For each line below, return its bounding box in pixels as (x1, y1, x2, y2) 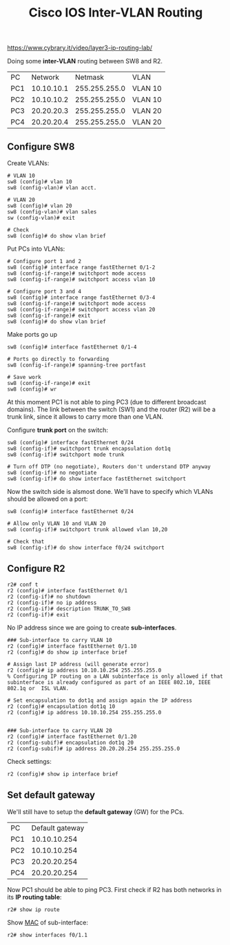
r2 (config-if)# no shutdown (7, 593, 91, 600)
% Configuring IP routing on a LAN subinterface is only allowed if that (7, 673, 224, 680)
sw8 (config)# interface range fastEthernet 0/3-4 (7, 294, 156, 301)
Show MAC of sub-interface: (7, 918, 88, 926)
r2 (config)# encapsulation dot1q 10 (7, 703, 116, 710)
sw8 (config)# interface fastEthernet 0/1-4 (7, 344, 137, 351)
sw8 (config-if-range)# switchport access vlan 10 (7, 276, 156, 283)
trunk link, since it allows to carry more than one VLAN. (7, 413, 164, 421)
